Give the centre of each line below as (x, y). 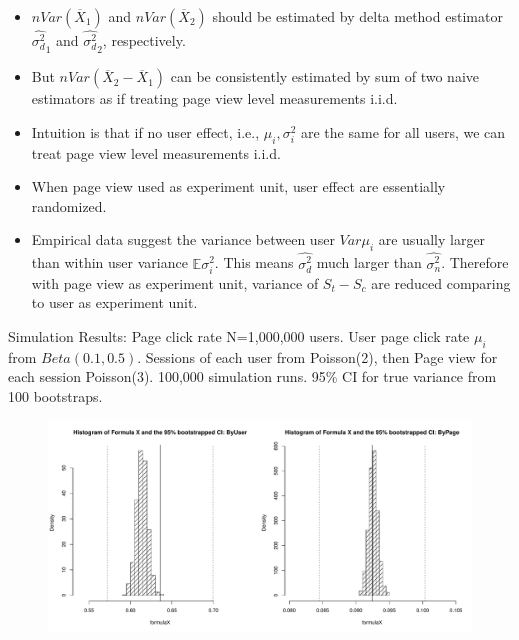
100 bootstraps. (55, 395)
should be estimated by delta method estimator (357, 16)
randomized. (69, 205)
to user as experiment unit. (114, 302)
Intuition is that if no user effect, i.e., (145, 131)
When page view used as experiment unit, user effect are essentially (238, 186)
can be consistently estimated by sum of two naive (325, 76)
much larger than (369, 262)
